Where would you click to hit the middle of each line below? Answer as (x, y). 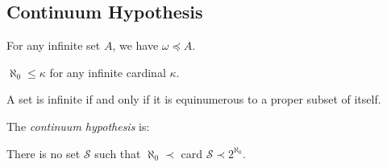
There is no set (44, 153)
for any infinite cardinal (108, 72)
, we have (135, 45)
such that (118, 153)
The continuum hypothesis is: (78, 126)
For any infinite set (54, 45)
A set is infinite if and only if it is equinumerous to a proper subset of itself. (194, 99)
